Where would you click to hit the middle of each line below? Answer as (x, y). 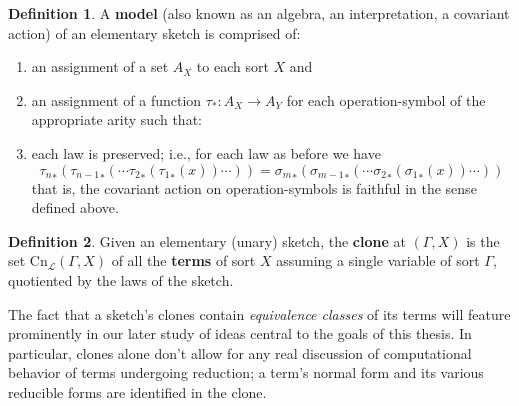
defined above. (75, 207)
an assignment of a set (100, 66)
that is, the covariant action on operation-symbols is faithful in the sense (254, 187)
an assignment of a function (116, 99)
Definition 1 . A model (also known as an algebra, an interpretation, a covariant (259, 13)
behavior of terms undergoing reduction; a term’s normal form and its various (246, 372)
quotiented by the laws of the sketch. (121, 279)
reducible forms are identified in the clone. (137, 391)
